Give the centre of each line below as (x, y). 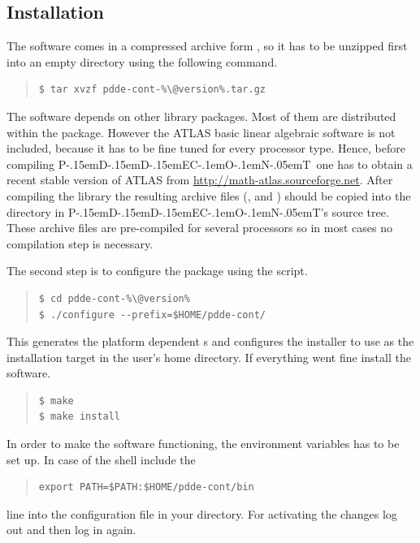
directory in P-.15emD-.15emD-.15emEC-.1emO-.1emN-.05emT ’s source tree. (198, 211)
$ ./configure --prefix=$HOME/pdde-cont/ (152, 315)
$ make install (80, 417)
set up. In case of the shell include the (101, 459)
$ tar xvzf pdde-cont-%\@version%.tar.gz (152, 90)
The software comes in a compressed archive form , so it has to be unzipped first (207, 46)
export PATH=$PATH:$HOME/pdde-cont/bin (146, 487)
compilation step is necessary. (80, 243)
